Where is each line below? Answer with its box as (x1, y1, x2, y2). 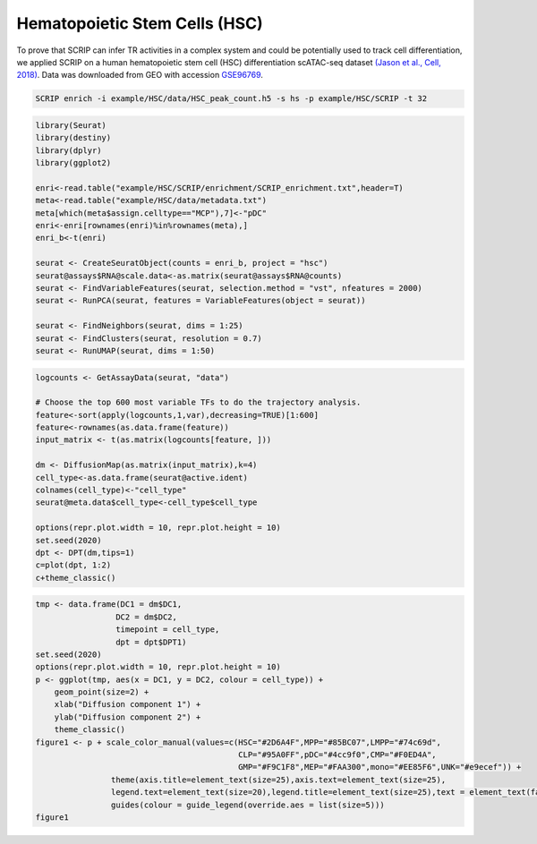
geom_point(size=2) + (54, 687, 149, 697)
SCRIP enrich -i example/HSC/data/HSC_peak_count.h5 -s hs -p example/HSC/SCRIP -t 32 (35, 94, 428, 104)
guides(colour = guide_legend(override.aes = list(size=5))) (110, 799, 385, 810)
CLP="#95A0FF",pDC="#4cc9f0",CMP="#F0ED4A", (238, 750, 438, 760)
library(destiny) (35, 132, 112, 143)
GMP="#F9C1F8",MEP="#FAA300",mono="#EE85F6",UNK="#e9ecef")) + (238, 762, 522, 772)
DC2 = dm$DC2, (115, 611, 178, 622)
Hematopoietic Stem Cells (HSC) (16, 13, 263, 33)
